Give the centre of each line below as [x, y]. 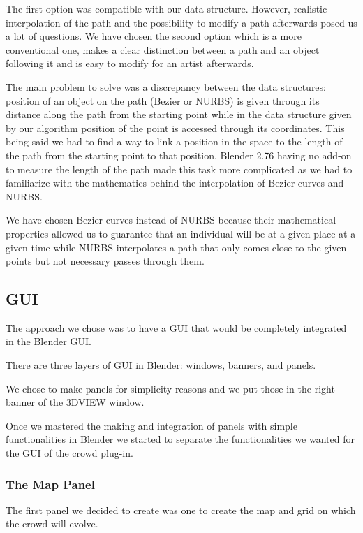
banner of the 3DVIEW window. [75, 402]
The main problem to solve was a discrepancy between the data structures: [166, 86]
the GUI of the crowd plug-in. [69, 453]
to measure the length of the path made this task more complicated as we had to [179, 169]
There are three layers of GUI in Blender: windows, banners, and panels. [161, 365]
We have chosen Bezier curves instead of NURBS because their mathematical [171, 220]
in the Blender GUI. [49, 341]
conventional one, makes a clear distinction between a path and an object [163, 49]
